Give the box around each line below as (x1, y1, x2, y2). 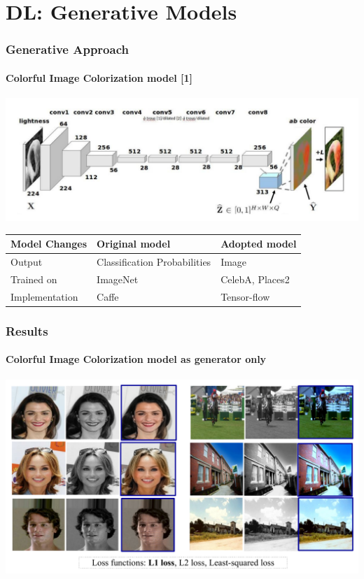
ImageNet (97, 272, 139, 286)
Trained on (10, 272, 57, 286)
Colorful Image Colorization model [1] (6, 70, 193, 85)
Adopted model (220, 236, 297, 251)
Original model (97, 236, 171, 251)
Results (6, 322, 48, 339)
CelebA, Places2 (220, 272, 290, 286)
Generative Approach (6, 41, 129, 58)
